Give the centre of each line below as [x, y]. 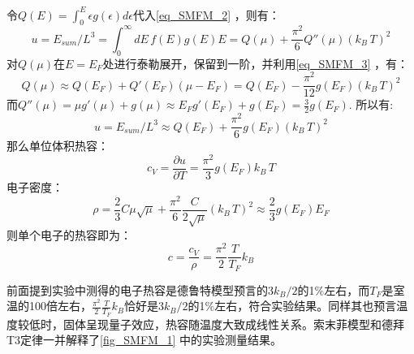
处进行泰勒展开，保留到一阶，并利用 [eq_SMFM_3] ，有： [256, 63]
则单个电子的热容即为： [69, 234]
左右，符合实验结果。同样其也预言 [306, 306]
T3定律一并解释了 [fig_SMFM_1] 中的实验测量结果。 [144, 340]
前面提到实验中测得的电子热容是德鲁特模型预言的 [137, 289]
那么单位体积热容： [58, 146]
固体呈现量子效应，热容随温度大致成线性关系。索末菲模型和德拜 [233, 324]
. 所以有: [371, 104]
